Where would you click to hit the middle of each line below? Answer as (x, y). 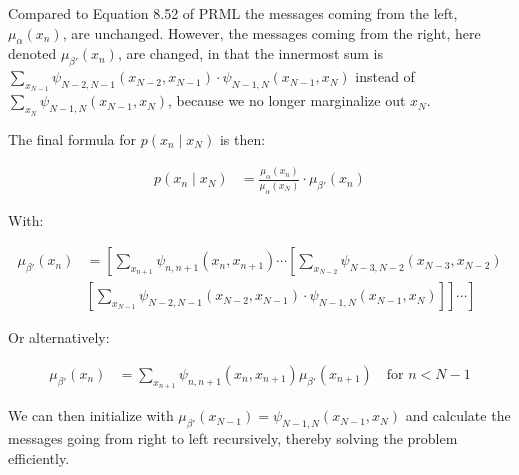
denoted (32, 53)
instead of (385, 76)
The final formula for (72, 138)
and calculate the (458, 415)
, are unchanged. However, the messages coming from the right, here (271, 32)
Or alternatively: (59, 337)
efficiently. (39, 457)
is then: (242, 138)
